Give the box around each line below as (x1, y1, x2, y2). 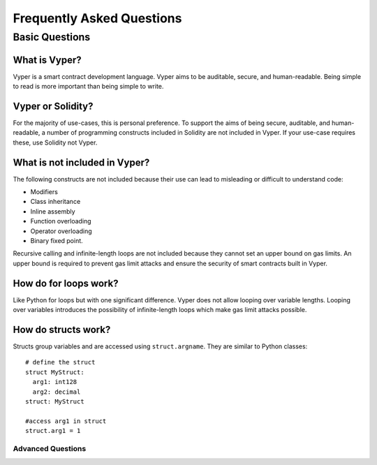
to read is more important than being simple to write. (13, 82, 164, 91)
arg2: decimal (32, 387, 81, 396)
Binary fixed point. (30, 237, 83, 245)
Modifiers (30, 188, 59, 196)
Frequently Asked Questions (13, 10, 182, 26)
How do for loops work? (13, 277, 119, 289)
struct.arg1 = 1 (25, 427, 81, 435)
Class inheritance (30, 198, 81, 206)
